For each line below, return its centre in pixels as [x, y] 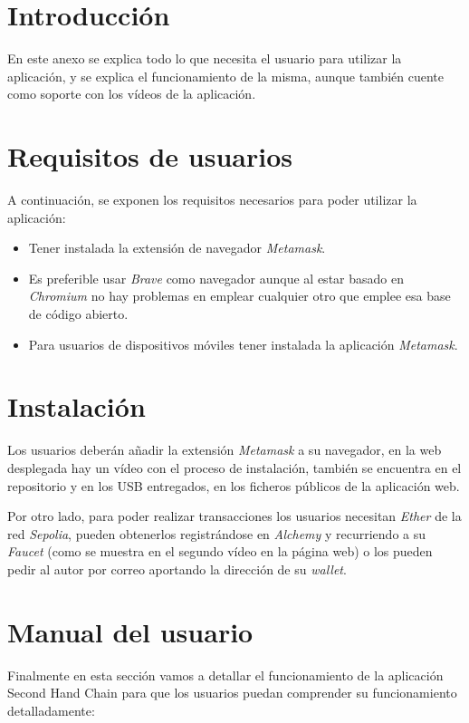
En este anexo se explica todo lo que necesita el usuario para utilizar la [205, 58]
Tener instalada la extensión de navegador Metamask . [177, 248]
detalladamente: [51, 710]
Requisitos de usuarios [150, 156]
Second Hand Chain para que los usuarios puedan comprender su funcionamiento [232, 693]
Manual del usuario [130, 631]
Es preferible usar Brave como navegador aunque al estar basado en [216, 278]
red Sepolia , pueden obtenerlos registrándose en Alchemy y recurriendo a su [217, 533]
